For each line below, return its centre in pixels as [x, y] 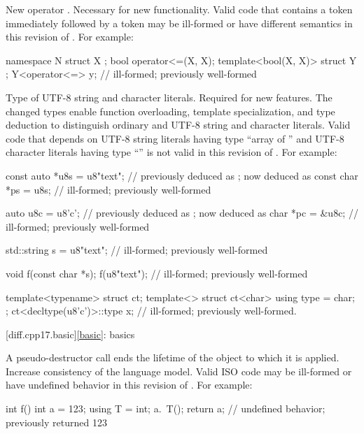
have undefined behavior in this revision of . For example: [129, 385]
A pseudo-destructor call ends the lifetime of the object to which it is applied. [173, 357]
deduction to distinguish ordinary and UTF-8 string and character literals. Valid [178, 125]
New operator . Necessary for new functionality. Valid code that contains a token [179, 9]
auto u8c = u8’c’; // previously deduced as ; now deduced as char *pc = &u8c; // [182, 213]
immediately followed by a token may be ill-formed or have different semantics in [179, 23]
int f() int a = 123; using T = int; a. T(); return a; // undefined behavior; [166, 408]
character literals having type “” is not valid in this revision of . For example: [171, 152]
